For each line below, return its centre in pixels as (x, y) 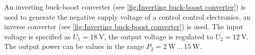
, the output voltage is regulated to (159, 36)
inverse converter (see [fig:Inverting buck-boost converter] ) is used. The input (124, 26)
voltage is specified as (38, 36)
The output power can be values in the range (74, 46)
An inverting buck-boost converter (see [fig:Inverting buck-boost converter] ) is (125, 7)
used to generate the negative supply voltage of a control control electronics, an (128, 16)
